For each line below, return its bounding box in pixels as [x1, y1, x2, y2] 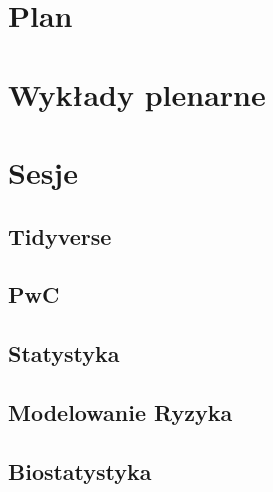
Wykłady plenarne [8, 73, 266, 114]
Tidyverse [8, 220, 112, 251]
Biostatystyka [8, 455, 152, 486]
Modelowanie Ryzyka [8, 396, 233, 427]
